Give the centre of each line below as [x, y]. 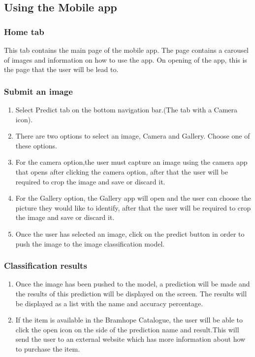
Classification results [46, 266]
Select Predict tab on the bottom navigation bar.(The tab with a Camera [127, 109]
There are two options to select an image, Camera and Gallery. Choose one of [133, 136]
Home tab [24, 31]
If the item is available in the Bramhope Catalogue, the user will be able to [129, 320]
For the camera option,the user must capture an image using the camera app [131, 162]
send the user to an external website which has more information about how [130, 339]
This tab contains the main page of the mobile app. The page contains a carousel [126, 50]
